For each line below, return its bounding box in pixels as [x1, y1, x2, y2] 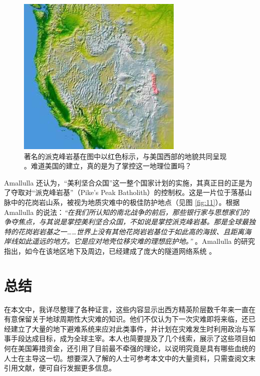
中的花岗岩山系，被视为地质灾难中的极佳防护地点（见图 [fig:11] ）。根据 [10, 196, 240, 207]
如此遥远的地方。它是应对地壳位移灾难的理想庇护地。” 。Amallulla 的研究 [17, 236, 255, 246]
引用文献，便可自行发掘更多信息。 [4, 363, 116, 373]
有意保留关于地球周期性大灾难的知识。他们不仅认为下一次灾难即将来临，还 [4, 314, 249, 324]
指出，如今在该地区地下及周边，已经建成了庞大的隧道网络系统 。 [4, 245, 216, 256]
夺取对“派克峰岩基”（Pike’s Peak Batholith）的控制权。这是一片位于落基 [10, 187, 245, 197]
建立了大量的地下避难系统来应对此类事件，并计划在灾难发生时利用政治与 [10, 323, 249, 334]
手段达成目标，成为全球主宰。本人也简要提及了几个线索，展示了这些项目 [10, 333, 249, 344]
